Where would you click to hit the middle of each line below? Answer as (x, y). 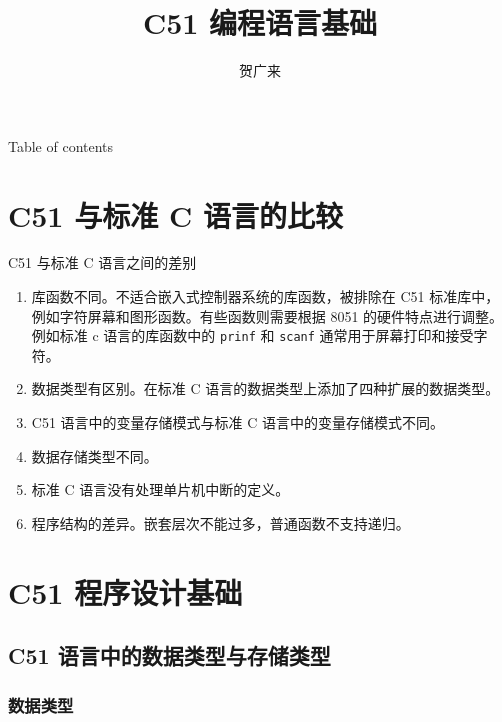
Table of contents (61, 145)
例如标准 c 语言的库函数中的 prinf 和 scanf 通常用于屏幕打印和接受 (252, 335)
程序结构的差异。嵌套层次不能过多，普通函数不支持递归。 (220, 522)
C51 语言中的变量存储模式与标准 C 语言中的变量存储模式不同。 (237, 422)
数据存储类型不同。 (94, 455)
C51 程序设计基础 (125, 591)
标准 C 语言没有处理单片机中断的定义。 (160, 489)
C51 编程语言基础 (260, 22)
